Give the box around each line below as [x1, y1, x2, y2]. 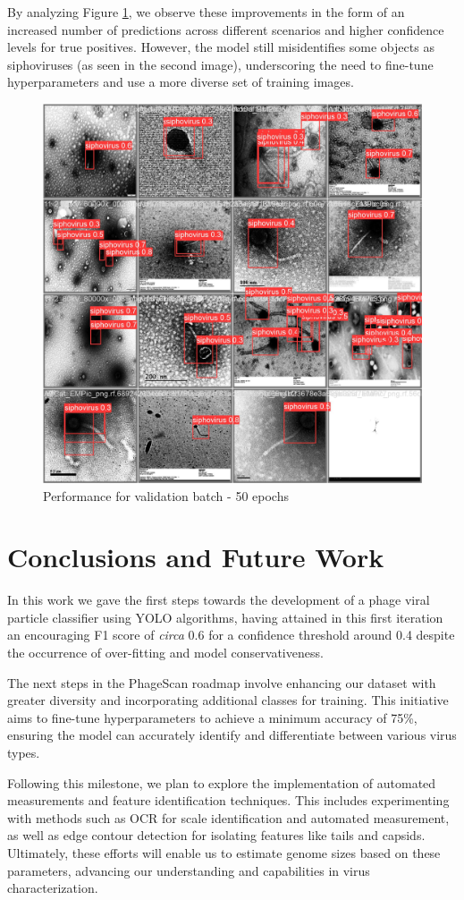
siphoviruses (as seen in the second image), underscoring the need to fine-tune [7, 55, 434, 73]
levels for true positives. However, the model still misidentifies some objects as [7, 38, 434, 56]
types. [7, 743, 40, 762]
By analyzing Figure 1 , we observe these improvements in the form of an [7, 3, 405, 21]
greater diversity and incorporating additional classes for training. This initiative [7, 691, 449, 709]
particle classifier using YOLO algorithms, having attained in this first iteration [7, 607, 443, 626]
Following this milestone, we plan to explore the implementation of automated [7, 773, 436, 792]
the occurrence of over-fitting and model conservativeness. [7, 643, 324, 662]
